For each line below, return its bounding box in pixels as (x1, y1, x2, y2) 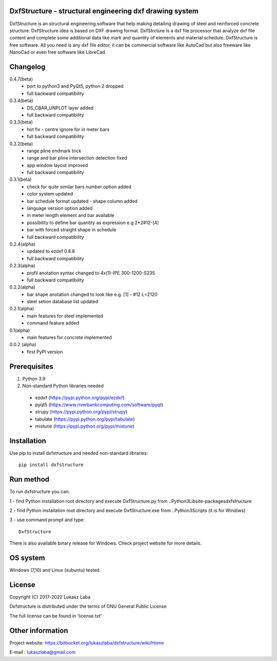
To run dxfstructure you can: (9, 489, 70, 495)
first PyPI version (27, 349, 63, 355)
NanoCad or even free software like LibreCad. (9, 49, 107, 55)
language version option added (27, 205, 93, 211)
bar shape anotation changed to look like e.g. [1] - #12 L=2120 (27, 291, 157, 297)
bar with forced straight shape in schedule (27, 227, 116, 233)
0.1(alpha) (9, 327, 30, 333)
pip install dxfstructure (18, 462, 84, 468)
